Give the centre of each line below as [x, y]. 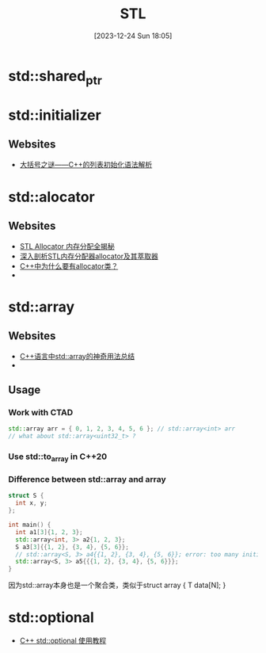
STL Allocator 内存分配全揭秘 [67, 246]
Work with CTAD [41, 412]
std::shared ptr [55, 77]
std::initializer [55, 115]
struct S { [26, 496]
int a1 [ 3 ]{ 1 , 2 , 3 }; [49, 532]
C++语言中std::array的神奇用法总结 [77, 356]
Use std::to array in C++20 [58, 457]
